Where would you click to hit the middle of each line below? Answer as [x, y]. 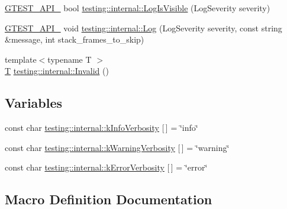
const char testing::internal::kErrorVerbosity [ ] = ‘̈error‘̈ [106, 167]
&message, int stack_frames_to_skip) [75, 39]
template [21, 59]
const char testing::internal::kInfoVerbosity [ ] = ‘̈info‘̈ [101, 128]
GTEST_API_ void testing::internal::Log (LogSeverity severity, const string [143, 28]
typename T [70, 59]
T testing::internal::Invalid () [57, 71]
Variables [34, 103]
